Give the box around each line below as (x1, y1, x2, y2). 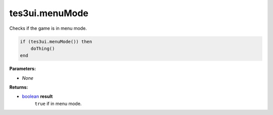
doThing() (30, 45, 55, 51)
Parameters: (9, 66, 36, 72)
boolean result (22, 93, 53, 99)
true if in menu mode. (34, 100, 82, 106)
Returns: (9, 84, 28, 90)
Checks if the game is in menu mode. (9, 25, 87, 31)
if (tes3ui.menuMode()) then (20, 38, 93, 44)
